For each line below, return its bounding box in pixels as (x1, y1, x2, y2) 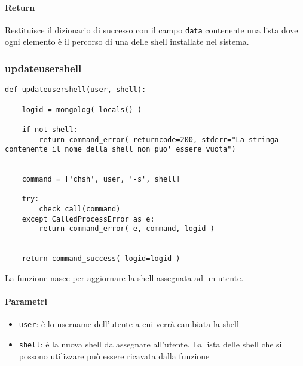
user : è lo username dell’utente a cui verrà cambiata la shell (19, 318, 239, 330)
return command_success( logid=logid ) (22, 254, 180, 263)
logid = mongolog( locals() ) (22, 105, 142, 114)
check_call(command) (39, 205, 121, 214)
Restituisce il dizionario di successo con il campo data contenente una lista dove (5, 23, 298, 36)
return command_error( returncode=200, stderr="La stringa (39, 135, 279, 144)
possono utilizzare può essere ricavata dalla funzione (19, 349, 210, 362)
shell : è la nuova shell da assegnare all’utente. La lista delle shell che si (19, 338, 282, 350)
